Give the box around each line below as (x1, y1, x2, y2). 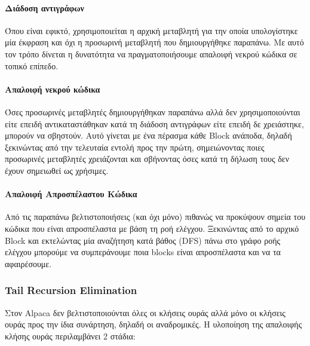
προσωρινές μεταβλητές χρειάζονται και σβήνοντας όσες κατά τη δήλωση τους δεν (5, 152, 289, 165)
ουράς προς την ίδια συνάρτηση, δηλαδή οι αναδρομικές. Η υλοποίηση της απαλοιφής (5, 318, 302, 330)
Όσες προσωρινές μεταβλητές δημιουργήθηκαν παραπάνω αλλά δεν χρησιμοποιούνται (5, 105, 300, 118)
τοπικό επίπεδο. (5, 59, 59, 72)
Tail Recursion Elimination (5, 283, 137, 298)
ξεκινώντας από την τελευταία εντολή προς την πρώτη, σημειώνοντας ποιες (5, 140, 265, 153)
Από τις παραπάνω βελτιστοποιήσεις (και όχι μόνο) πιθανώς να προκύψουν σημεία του (5, 210, 306, 223)
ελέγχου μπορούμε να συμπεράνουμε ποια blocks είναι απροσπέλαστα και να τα (5, 246, 281, 258)
